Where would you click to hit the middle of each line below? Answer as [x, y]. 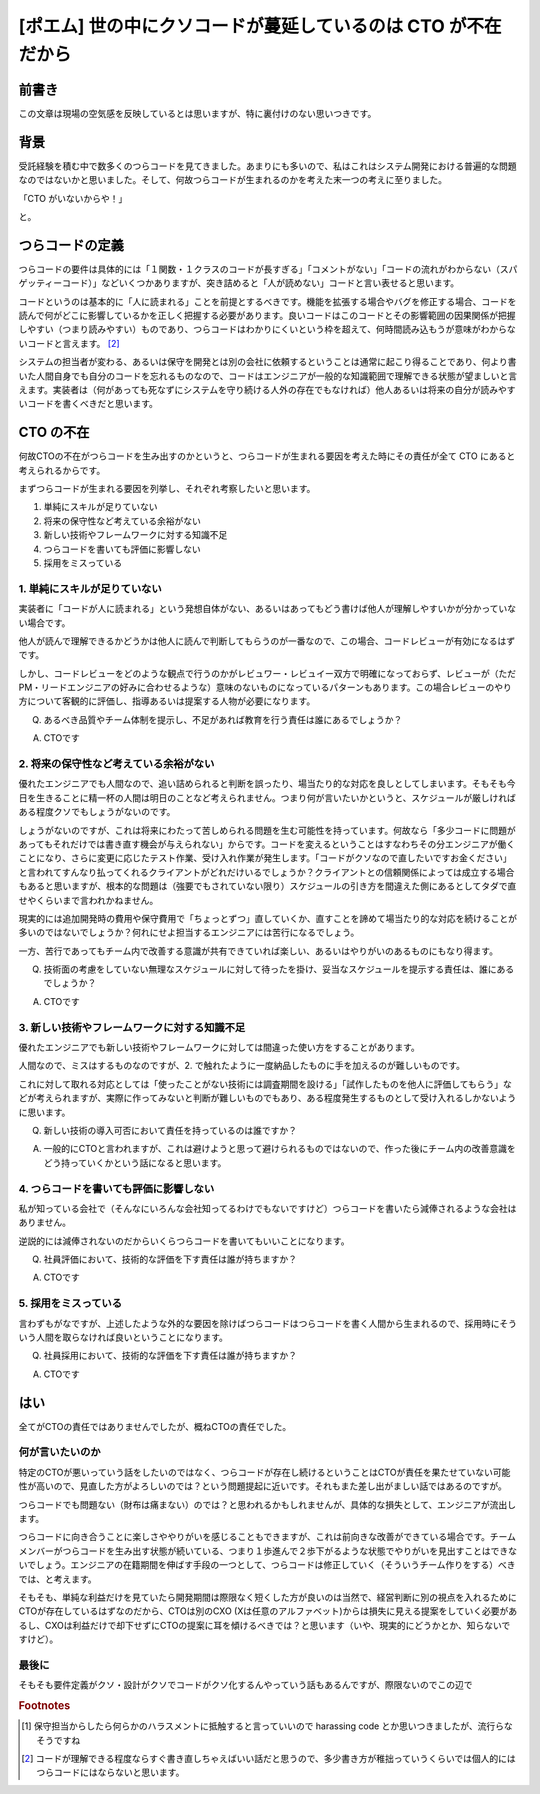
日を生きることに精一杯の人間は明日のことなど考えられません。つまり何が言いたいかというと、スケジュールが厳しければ [267, 797]
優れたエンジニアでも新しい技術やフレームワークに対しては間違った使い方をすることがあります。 [219, 1047]
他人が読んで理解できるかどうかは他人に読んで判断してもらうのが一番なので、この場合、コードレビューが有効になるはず [267, 641]
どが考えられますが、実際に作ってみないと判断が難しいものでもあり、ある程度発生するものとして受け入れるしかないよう [267, 1098]
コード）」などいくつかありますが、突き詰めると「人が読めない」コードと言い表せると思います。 [260, 283]
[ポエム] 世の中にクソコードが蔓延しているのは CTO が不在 [260, 26]
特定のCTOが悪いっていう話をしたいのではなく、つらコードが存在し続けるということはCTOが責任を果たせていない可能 [264, 1472]
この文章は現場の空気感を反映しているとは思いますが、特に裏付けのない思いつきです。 [197, 113]
